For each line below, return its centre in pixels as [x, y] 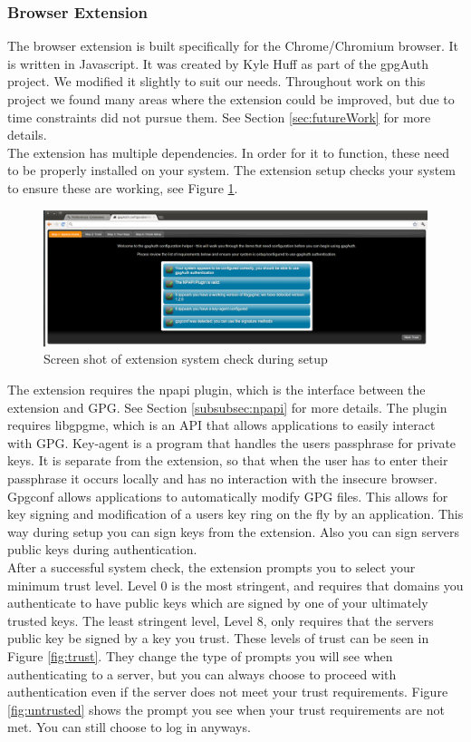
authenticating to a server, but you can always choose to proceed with [202, 674]
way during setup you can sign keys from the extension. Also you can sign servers [233, 531]
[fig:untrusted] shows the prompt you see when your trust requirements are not [226, 709]
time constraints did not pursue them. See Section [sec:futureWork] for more [219, 117]
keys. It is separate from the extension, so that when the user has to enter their [228, 460]
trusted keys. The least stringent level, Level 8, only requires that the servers [221, 620]
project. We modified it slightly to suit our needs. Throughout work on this [216, 81]
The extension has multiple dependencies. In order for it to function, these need [229, 152]
